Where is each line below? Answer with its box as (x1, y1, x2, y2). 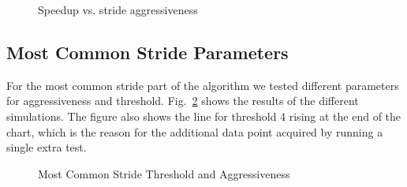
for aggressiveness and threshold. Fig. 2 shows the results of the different (6, 92, 359, 109)
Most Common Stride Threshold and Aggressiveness (38, 165, 290, 181)
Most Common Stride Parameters (6, 39, 289, 64)
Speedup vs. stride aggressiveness (38, 2, 198, 17)
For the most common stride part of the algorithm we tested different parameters (6, 77, 399, 93)
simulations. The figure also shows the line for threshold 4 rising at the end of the (6, 107, 401, 124)
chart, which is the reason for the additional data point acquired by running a (6, 123, 383, 140)
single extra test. (6, 139, 87, 155)
